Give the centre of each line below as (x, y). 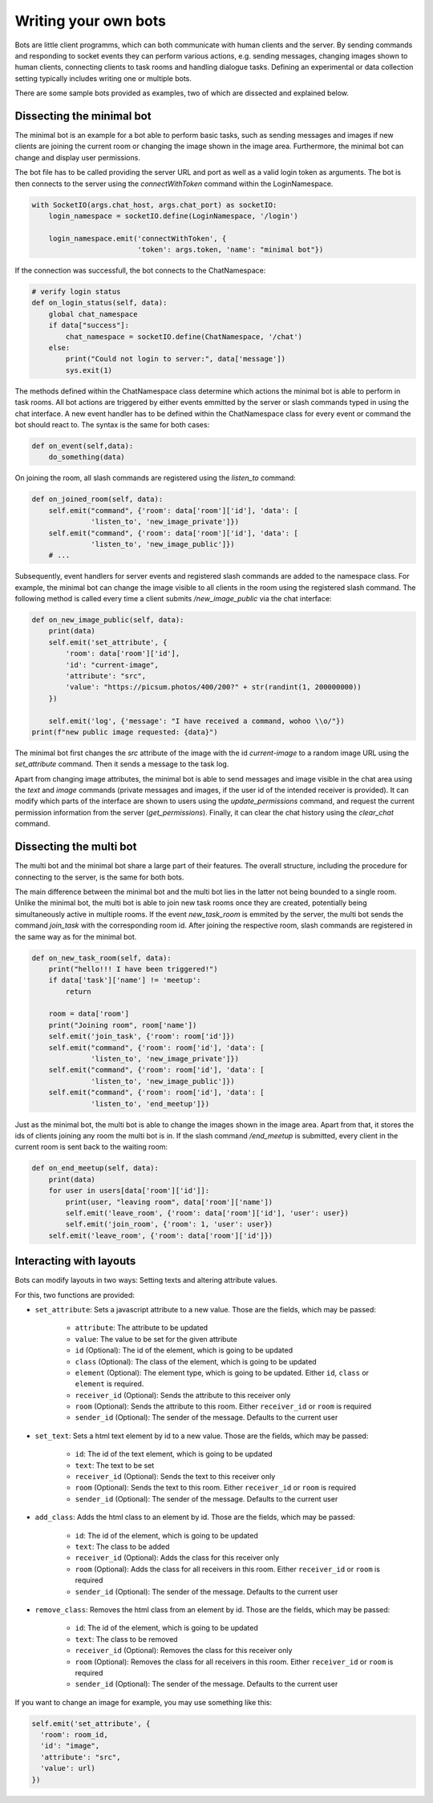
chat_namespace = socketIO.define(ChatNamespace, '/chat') (184, 336)
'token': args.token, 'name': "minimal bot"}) (231, 250)
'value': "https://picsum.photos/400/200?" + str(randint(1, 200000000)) (214, 687)
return (78, 991)
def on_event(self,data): (83, 446)
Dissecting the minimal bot (83, 116)
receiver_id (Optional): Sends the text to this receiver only (175, 1477)
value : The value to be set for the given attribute (156, 1339)
